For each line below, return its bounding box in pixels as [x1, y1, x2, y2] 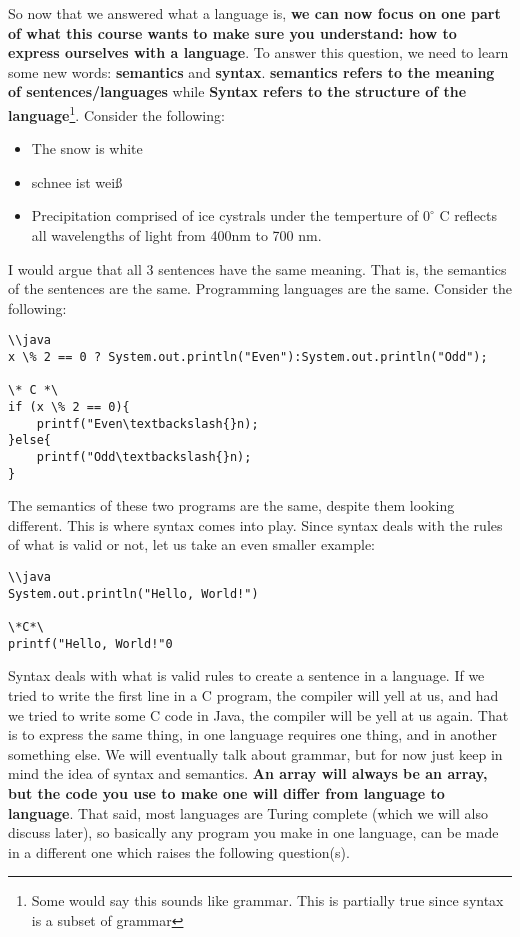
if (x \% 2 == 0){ [8, 400, 130, 414]
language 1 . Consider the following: [8, 101, 225, 125]
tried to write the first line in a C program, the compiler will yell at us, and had [8, 684, 499, 705]
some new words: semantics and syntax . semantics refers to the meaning [8, 61, 495, 82]
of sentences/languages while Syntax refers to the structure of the [8, 81, 467, 102]
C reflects [439, 205, 498, 226]
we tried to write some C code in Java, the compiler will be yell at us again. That [8, 704, 509, 725]
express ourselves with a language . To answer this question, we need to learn [8, 42, 509, 63]
